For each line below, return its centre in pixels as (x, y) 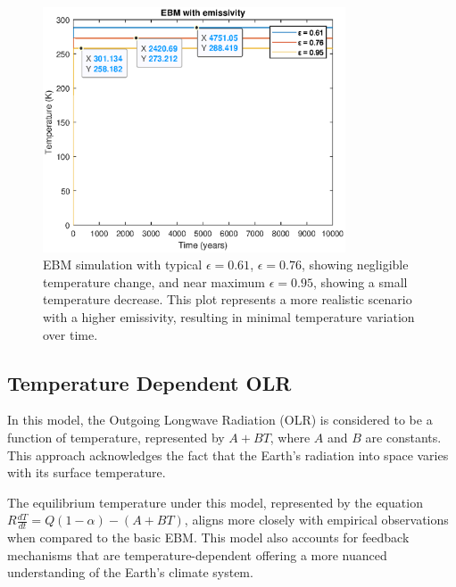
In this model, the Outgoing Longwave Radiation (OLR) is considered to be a (220, 420)
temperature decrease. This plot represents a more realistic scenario (228, 299)
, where (290, 437)
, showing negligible (355, 265)
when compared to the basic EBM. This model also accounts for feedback (208, 537)
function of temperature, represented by (116, 437)
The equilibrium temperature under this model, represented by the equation (215, 502)
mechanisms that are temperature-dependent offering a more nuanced (197, 554)
